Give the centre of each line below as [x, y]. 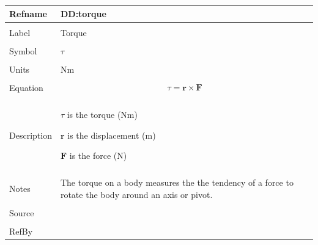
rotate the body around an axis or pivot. [136, 194]
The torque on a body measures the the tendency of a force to [177, 182]
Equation [26, 87]
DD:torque [83, 13]
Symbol [23, 50]
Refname [28, 13]
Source [22, 212]
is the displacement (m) [112, 135]
